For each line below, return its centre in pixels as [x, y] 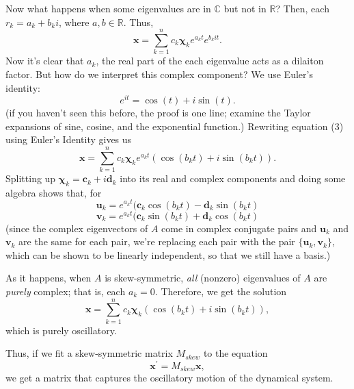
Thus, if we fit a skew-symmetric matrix [89, 353]
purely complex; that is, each [66, 291]
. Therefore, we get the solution [221, 291]
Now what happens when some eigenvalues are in [108, 8]
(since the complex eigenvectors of [77, 228]
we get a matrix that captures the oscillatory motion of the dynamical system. [169, 378]
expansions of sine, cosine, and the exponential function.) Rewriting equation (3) [175, 126]
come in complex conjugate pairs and [239, 228]
